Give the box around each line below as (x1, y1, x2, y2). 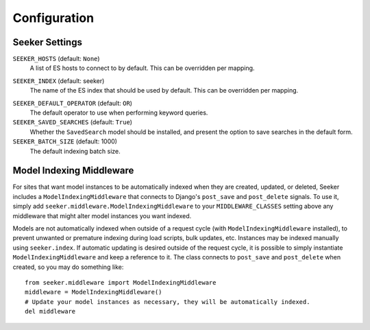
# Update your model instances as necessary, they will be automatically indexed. (25, 298, 310, 305)
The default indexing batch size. (29, 147, 121, 155)
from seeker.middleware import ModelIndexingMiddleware (25, 279, 217, 286)
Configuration (12, 10, 95, 25)
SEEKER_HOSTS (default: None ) (12, 55, 100, 63)
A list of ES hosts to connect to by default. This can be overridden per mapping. (29, 64, 255, 72)
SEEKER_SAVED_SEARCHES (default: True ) (12, 118, 133, 126)
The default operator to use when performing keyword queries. (29, 108, 208, 117)
